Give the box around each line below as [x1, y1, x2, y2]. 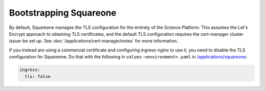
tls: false [25, 74, 51, 79]
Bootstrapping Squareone [9, 7, 117, 18]
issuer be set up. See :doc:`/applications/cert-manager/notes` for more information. [9, 38, 178, 44]
